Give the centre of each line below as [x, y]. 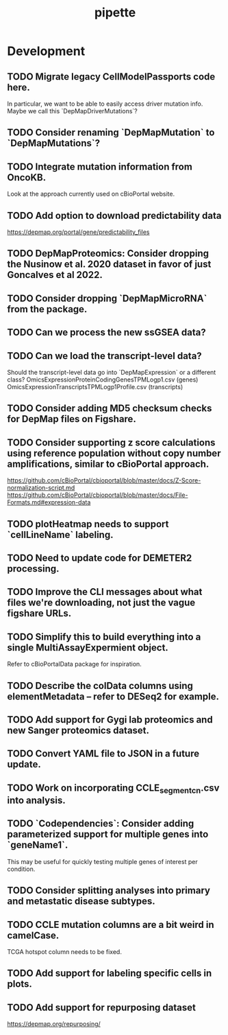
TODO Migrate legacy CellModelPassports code [111, 77]
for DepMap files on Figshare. [72, 419]
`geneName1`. [38, 845]
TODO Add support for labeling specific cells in [110, 974]
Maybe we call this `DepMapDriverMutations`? [73, 111]
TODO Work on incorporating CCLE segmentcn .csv [113, 789]
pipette [115, 13]
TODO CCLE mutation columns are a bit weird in [111, 924]
